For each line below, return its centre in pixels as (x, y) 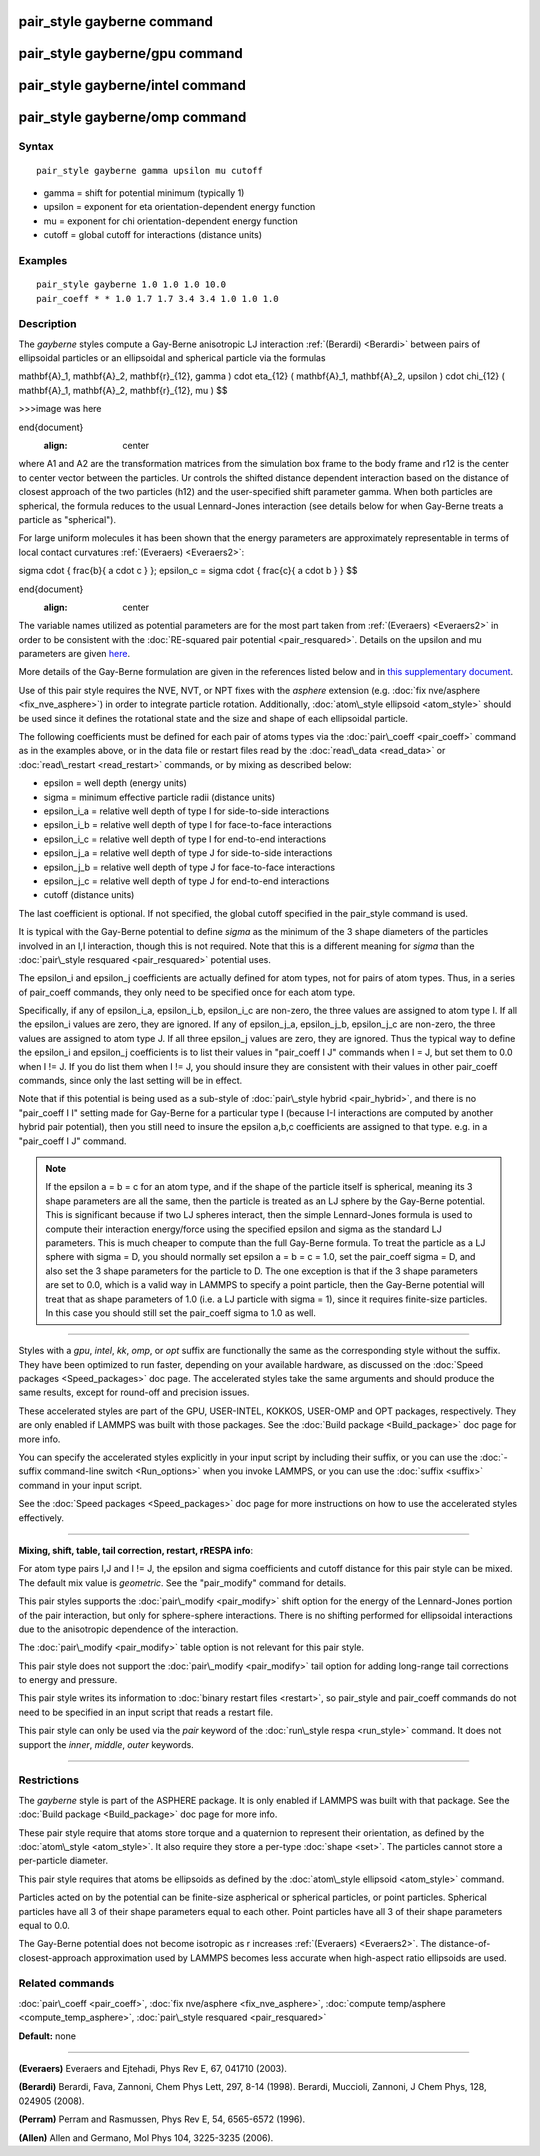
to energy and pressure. (68, 1680)
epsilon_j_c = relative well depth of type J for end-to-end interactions (186, 881)
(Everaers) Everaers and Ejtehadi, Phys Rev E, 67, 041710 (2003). (152, 2069)
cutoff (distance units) (89, 895)
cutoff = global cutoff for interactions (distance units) (153, 235)
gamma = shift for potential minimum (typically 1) (144, 193)
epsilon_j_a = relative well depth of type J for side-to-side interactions (188, 853)
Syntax (36, 147)
